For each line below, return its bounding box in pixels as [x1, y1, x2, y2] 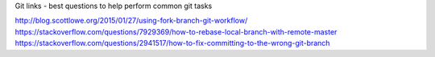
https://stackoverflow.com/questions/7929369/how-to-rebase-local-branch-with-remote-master [14, 26, 338, 36]
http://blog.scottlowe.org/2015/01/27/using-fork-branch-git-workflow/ [14, 16, 248, 26]
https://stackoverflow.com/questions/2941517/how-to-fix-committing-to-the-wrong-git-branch [14, 39, 330, 48]
